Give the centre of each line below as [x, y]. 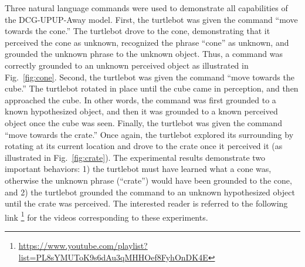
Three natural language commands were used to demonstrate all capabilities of [146, 8]
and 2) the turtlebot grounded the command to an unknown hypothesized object [150, 192]
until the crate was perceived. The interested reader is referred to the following [146, 203]
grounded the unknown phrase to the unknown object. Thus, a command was [144, 54]
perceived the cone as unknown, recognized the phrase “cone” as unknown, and [147, 42]
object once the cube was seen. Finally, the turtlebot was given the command [143, 122]
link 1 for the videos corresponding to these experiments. [106, 216]
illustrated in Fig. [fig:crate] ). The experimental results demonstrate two [135, 157]
